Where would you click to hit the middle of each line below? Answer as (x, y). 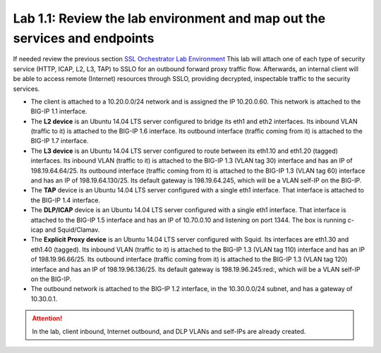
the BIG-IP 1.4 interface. (65, 200)
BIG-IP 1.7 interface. (60, 141)
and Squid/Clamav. (72, 230)
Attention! (47, 318)
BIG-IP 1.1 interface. (59, 111)
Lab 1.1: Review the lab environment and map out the (169, 18)
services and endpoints (84, 38)
